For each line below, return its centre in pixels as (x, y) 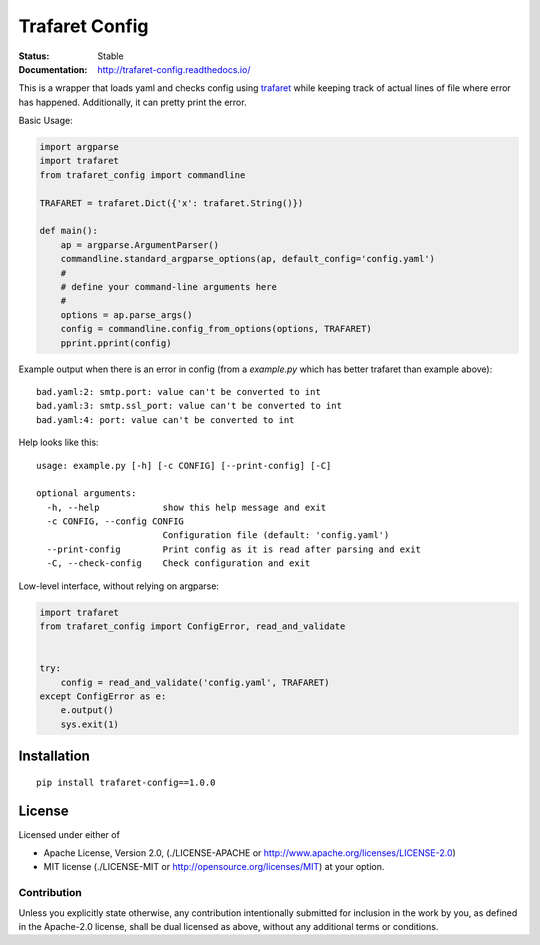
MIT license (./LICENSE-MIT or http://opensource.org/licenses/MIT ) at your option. (214, 867)
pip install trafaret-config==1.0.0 (126, 782)
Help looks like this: (58, 442)
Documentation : (53, 69)
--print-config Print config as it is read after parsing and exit (234, 549)
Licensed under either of (69, 834)
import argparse (79, 147)
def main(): (69, 231)
